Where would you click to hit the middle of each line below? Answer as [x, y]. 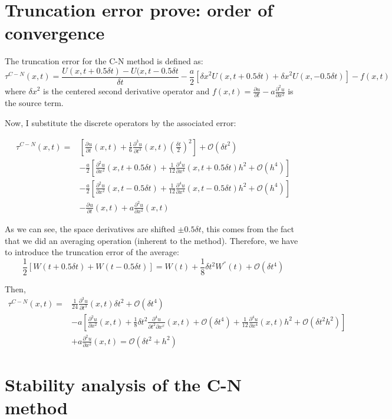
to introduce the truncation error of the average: [92, 252]
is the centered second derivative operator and [126, 91]
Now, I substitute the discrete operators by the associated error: [121, 122]
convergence [55, 33]
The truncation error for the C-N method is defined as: [104, 61]
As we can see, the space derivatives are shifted [90, 229]
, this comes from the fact [248, 229]
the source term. [34, 103]
